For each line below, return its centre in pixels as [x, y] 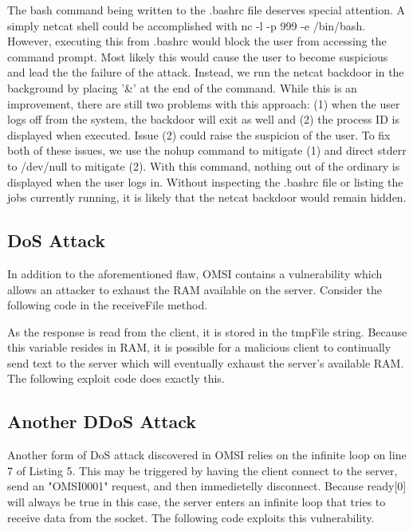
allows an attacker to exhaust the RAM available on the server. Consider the [195, 289]
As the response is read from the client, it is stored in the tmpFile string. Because [207, 331]
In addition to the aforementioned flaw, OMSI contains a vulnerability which [195, 273]
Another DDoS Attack [102, 421]
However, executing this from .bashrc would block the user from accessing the [197, 41]
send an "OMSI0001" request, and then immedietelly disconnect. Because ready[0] [207, 486]
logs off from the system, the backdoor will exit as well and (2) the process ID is [203, 119]
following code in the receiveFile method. [108, 305]
